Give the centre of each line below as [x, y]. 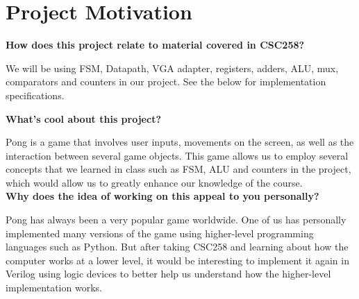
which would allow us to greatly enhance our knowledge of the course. [154, 182]
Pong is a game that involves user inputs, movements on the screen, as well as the [180, 142]
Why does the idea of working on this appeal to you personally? [162, 196]
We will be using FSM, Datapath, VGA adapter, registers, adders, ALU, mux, [172, 68]
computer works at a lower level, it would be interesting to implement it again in [177, 260]
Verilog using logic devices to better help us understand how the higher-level [168, 274]
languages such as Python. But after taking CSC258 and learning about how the [177, 247]
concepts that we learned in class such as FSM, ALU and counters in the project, [178, 169]
